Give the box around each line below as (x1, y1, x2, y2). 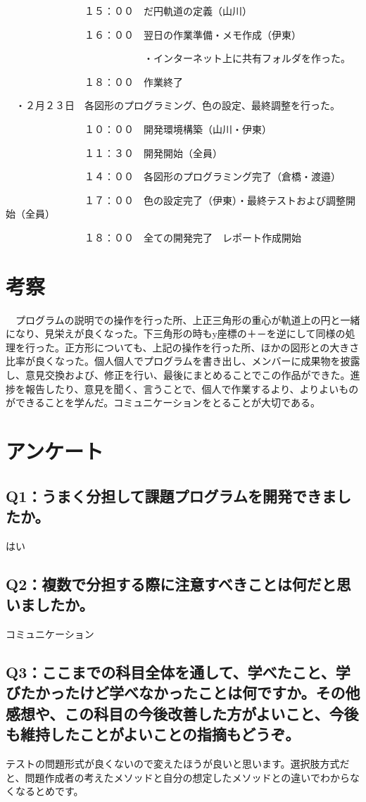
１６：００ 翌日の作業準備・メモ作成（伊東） (84, 27, 301, 42)
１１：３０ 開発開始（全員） (84, 145, 222, 160)
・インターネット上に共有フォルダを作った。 (143, 51, 351, 65)
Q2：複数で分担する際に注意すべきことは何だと (6, 572, 336, 594)
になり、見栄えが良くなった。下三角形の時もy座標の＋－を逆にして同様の (6, 326, 346, 341)
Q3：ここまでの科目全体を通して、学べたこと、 (6, 660, 336, 682)
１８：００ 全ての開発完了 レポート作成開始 (84, 230, 301, 244)
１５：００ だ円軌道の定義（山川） (84, 4, 252, 18)
